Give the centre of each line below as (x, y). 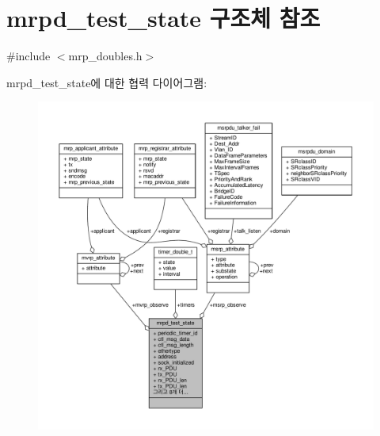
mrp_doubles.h (105, 56)
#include (28, 56)
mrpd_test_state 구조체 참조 (163, 18)
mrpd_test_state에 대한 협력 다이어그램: (107, 82)
